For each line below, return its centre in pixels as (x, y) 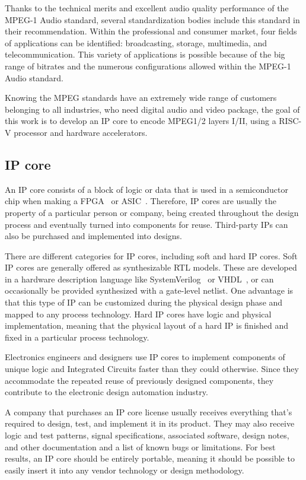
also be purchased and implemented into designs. (94, 236)
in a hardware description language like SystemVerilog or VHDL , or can (139, 279)
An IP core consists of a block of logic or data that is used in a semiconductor (146, 189)
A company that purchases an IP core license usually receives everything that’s (149, 411)
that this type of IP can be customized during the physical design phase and (144, 302)
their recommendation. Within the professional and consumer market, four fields (151, 31)
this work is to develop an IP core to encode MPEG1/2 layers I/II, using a (141, 121)
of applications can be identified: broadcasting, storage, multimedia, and (136, 42)
